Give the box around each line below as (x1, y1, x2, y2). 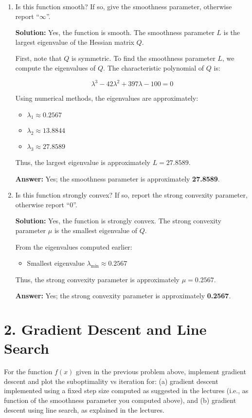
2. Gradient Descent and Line (4, 319, 207, 339)
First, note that (15, 53, 62, 63)
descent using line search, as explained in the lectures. (4, 404, 164, 415)
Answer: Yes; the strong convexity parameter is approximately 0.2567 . (15, 291, 231, 301)
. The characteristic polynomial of (103, 62, 204, 73)
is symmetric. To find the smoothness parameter (72, 53, 216, 63)
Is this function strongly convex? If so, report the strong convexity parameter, (15, 190, 248, 200)
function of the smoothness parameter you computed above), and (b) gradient (4, 395, 236, 405)
